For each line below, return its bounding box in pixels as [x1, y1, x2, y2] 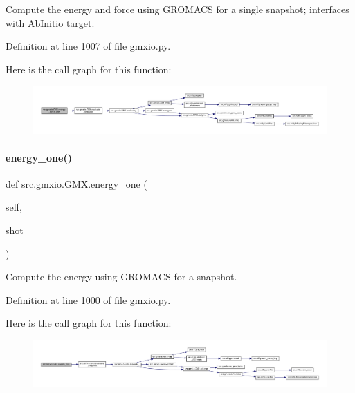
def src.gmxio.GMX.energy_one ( [6, 176, 147, 191]
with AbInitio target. [6, 15, 95, 30]
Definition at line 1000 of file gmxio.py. [6, 292, 171, 307]
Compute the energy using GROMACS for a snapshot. [6, 269, 237, 284]
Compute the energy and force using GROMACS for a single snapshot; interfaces [6, 2, 349, 16]
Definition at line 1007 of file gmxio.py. [6, 39, 171, 53]
